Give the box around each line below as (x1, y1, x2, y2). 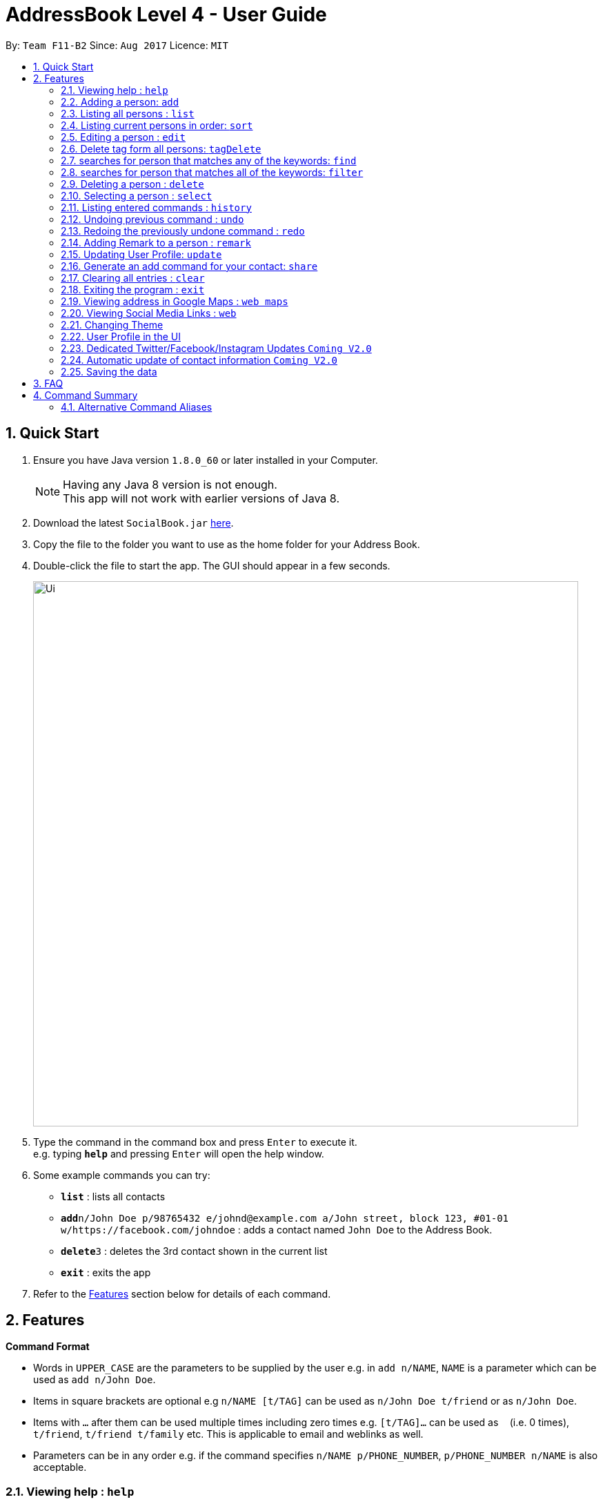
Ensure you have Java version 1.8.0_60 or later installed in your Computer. (33, 453, 378, 466)
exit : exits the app (61, 1266, 151, 1278)
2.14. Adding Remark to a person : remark (61, 236, 251, 248)
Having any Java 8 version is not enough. (63, 477, 277, 491)
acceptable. (33, 1461, 87, 1474)
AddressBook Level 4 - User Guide (6, 3, 327, 26)
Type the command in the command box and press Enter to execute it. (33, 1135, 357, 1148)
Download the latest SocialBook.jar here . (33, 516, 234, 529)
